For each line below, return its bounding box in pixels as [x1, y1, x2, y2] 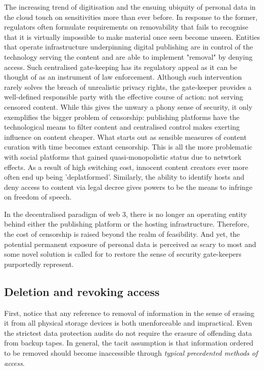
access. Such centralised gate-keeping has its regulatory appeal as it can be [4, 61, 237, 72]
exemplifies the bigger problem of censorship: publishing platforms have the [4, 111, 240, 122]
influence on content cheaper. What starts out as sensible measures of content [4, 131, 247, 142]
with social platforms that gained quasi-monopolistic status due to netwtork [4, 151, 242, 162]
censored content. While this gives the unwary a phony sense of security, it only [4, 101, 253, 112]
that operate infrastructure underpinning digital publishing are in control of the [4, 41, 253, 52]
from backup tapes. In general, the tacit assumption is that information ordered [4, 337, 253, 348]
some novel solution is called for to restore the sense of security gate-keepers [4, 249, 242, 259]
